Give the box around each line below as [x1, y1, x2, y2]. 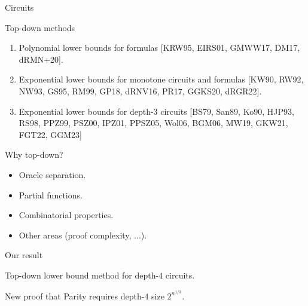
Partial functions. [19, 188, 83, 201]
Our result [5, 249, 43, 261]
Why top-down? [5, 148, 63, 161]
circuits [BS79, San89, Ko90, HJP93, [160, 105, 294, 117]
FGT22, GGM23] [19, 128, 82, 140]
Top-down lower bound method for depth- [5, 268, 159, 281]
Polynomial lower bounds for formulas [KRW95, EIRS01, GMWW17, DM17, [19, 41, 300, 54]
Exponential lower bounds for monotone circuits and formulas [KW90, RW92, [19, 73, 304, 85]
